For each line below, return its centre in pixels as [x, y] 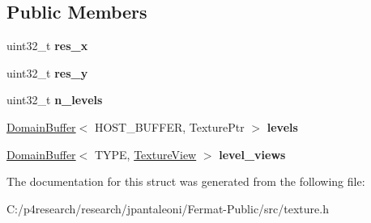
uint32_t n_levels [55, 100]
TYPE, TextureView [145, 154]
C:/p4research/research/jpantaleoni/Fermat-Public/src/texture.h [168, 208]
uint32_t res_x [47, 46]
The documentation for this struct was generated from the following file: [186, 181]
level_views [252, 154]
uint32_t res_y [47, 72]
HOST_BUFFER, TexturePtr [169, 126]
